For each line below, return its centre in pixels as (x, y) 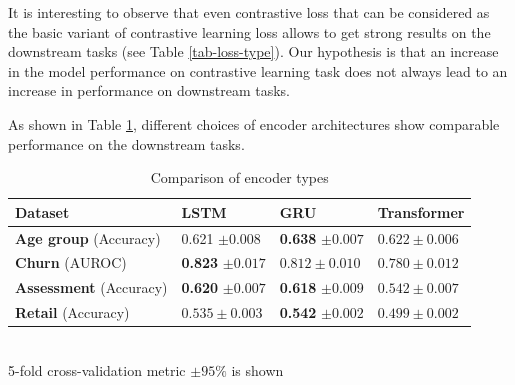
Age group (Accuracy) (88, 237)
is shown (257, 369)
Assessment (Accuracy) (91, 287)
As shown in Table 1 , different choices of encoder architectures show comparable (254, 123)
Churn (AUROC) (71, 262)
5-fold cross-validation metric (97, 369)
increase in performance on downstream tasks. (149, 90)
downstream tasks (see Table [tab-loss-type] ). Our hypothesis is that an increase (253, 51)
